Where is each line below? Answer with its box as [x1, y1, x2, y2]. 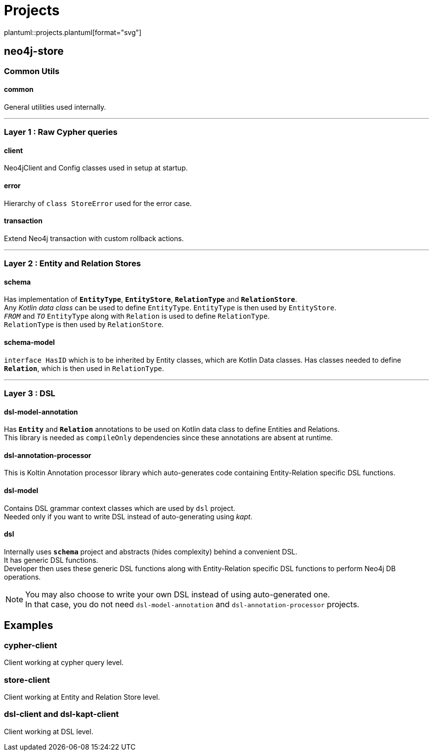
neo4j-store [4, 45, 64, 58]
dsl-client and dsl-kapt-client [4, 709, 119, 719]
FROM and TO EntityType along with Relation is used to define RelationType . [4, 312, 270, 321]
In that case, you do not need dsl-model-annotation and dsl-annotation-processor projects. [25, 599, 359, 609]
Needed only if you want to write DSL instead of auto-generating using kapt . [4, 512, 253, 521]
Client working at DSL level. [4, 727, 93, 736]
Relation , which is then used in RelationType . [4, 364, 164, 373]
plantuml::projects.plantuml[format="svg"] [4, 28, 142, 37]
